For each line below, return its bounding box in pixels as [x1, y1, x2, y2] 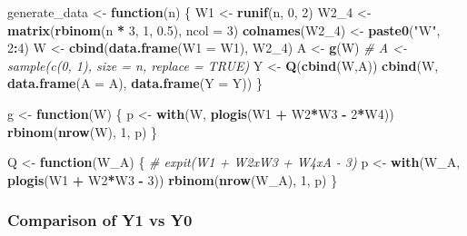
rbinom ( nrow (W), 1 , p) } [7, 122, 158, 141]
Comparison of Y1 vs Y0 [7, 209, 193, 231]
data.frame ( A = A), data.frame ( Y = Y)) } [7, 74, 263, 93]
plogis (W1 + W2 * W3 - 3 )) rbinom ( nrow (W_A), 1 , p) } [7, 170, 338, 189]
